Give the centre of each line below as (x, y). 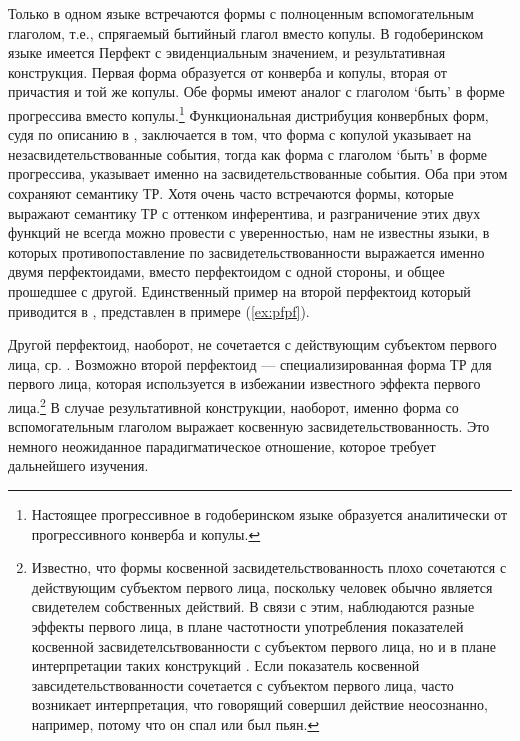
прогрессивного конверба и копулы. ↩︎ (146, 533)
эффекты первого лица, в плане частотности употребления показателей (247, 625)
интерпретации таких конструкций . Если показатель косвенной (225, 665)
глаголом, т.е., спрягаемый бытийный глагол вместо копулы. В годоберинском (246, 32)
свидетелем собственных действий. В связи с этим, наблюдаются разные (253, 606)
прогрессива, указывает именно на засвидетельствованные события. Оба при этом (258, 173)
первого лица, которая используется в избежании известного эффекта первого (244, 383)
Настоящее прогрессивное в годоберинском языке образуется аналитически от (269, 513)
